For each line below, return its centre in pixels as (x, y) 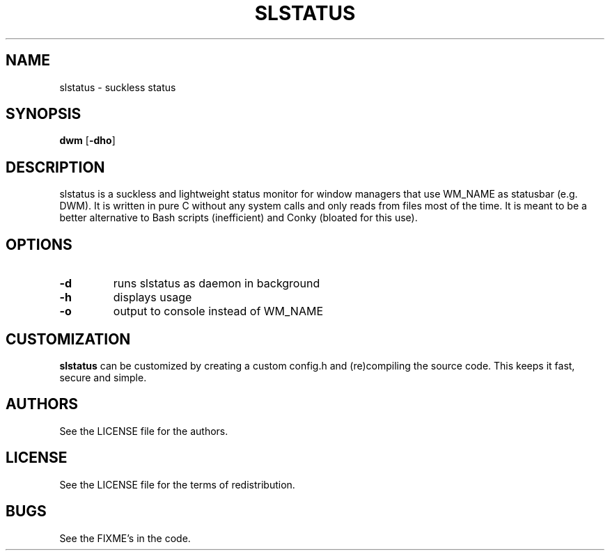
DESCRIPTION (55, 167)
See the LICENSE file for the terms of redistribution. (177, 484)
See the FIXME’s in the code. (125, 538)
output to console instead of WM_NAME (218, 311)
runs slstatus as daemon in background (217, 284)
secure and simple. (103, 377)
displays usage (152, 297)
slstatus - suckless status (118, 87)
